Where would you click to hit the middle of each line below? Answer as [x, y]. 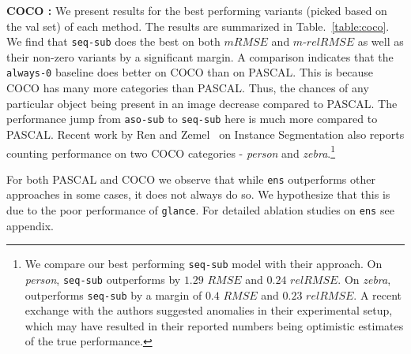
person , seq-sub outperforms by [103, 279]
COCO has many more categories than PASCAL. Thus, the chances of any [188, 88]
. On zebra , [364, 279]
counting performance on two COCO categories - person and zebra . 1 [171, 151]
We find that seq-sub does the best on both [113, 41]
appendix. [30, 225]
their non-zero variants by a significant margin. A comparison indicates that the [200, 56]
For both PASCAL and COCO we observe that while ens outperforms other [191, 179]
